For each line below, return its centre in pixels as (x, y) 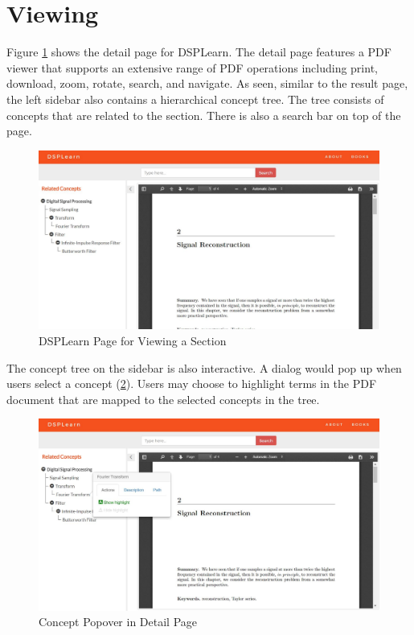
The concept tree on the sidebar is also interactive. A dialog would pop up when (204, 367)
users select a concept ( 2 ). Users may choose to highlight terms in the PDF (192, 383)
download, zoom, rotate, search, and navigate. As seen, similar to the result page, (207, 83)
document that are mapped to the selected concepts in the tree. (163, 399)
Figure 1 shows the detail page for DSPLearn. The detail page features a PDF (199, 52)
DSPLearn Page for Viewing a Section (133, 341)
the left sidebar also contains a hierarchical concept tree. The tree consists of (195, 99)
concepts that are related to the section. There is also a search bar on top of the (204, 115)
